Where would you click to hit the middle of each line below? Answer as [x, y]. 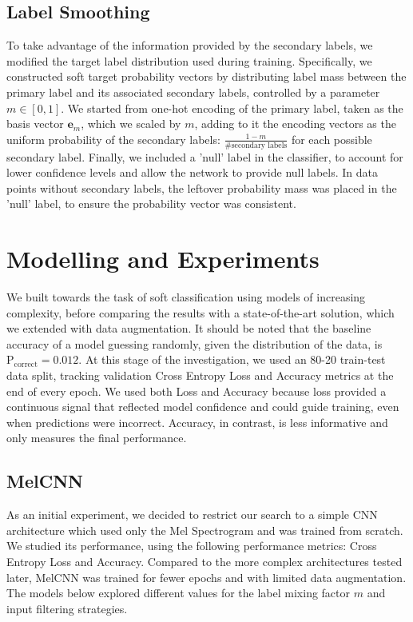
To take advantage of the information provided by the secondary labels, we [190, 45]
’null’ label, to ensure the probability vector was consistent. [151, 203]
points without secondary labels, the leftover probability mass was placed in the [202, 187]
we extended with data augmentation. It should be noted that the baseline [189, 328]
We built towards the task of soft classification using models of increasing [186, 297]
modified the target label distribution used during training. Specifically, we [189, 60]
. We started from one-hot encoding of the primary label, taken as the [232, 108]
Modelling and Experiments [163, 259]
